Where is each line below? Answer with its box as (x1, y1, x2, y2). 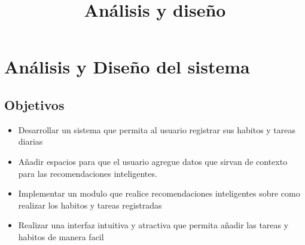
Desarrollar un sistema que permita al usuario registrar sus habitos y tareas (18, 123, 296, 136)
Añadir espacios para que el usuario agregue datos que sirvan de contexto (18, 155, 288, 167)
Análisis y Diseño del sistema (4, 54, 250, 79)
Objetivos (4, 95, 65, 114)
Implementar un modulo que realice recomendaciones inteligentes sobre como (18, 187, 300, 200)
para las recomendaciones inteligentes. (18, 167, 157, 179)
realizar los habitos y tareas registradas (18, 198, 162, 211)
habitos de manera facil (18, 230, 104, 243)
